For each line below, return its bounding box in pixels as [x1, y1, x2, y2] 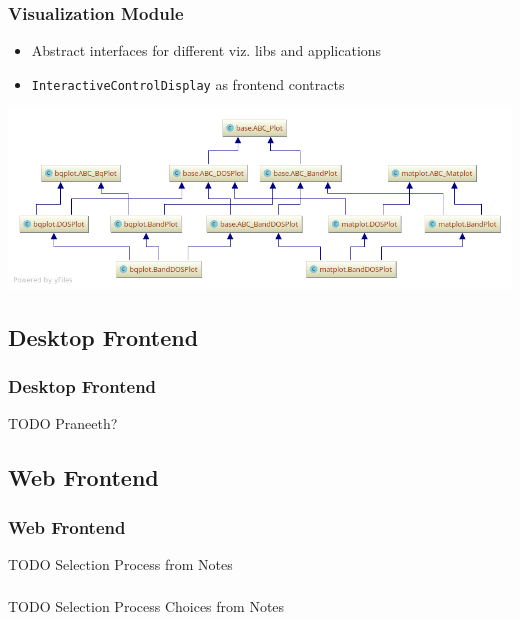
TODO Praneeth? [8, 413, 118, 434]
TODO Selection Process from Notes [8, 553, 233, 574]
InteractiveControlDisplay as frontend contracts [31, 73, 345, 94]
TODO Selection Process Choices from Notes [8, 596, 285, 617]
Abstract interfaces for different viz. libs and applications [31, 40, 382, 61]
